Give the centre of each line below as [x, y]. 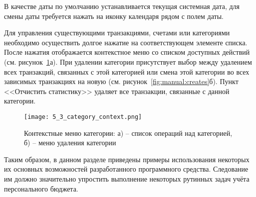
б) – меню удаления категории [70, 143]
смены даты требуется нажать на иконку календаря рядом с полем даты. [114, 16]
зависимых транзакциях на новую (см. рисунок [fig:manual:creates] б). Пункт [121, 81]
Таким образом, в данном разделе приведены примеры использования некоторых [127, 159]
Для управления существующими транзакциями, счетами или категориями [117, 33]
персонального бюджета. [41, 188]
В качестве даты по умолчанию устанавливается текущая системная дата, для [122, 6]
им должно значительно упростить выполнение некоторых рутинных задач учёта [127, 178]
